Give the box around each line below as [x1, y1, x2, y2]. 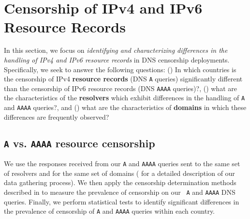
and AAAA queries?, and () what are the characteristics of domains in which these [4, 102, 247, 112]
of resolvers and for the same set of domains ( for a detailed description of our [4, 168, 235, 178]
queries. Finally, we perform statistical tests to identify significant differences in [4, 196, 239, 206]
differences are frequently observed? [4, 111, 109, 122]
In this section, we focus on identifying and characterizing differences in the [4, 45, 228, 55]
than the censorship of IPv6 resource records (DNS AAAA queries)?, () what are [4, 83, 237, 93]
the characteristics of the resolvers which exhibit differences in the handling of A [4, 93, 245, 103]
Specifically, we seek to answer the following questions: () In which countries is [4, 64, 236, 74]
